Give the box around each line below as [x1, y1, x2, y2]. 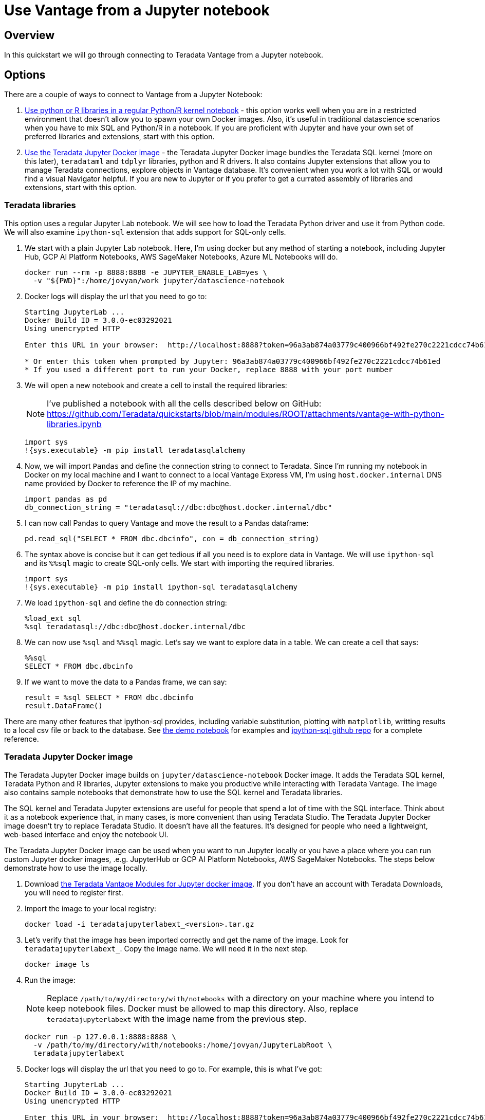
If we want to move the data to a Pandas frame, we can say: [25, 677, 227, 686]
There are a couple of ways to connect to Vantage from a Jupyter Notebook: [4, 90, 263, 99]
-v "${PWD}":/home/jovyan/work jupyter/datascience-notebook [33, 276, 285, 285]
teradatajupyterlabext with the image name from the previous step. [47, 1013, 307, 1024]
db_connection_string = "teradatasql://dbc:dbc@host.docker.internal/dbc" [25, 503, 332, 511]
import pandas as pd [25, 494, 107, 503]
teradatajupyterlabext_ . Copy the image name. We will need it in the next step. [25, 944, 308, 953]
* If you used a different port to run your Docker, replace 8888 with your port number [25, 365, 393, 374]
